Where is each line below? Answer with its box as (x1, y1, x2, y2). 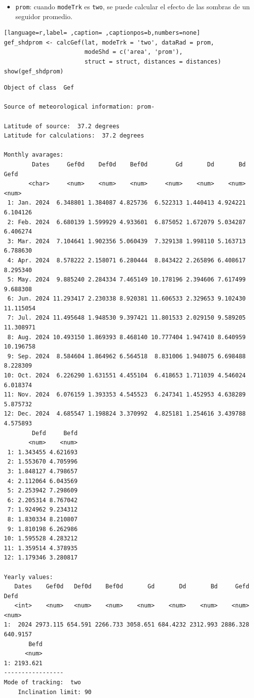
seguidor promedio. (15, 11, 72, 21)
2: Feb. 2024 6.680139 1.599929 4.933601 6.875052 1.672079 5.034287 (7, 218, 246, 226)
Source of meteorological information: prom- (4, 103, 155, 111)
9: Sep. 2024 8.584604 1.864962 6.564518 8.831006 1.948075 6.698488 (7, 352, 246, 360)
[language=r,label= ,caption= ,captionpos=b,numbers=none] (4, 29, 200, 37)
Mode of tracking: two (4, 679, 81, 686)
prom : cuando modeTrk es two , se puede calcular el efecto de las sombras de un (15, 1, 250, 11)
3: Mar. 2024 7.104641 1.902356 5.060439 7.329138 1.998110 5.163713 (7, 237, 246, 245)
